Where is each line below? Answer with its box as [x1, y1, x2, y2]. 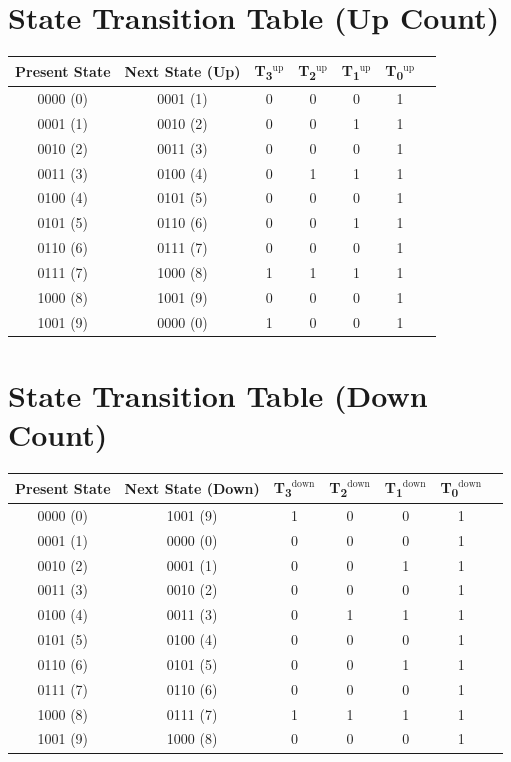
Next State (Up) [124, 60, 241, 81]
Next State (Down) [124, 477, 260, 498]
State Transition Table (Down [8, 374, 428, 415]
